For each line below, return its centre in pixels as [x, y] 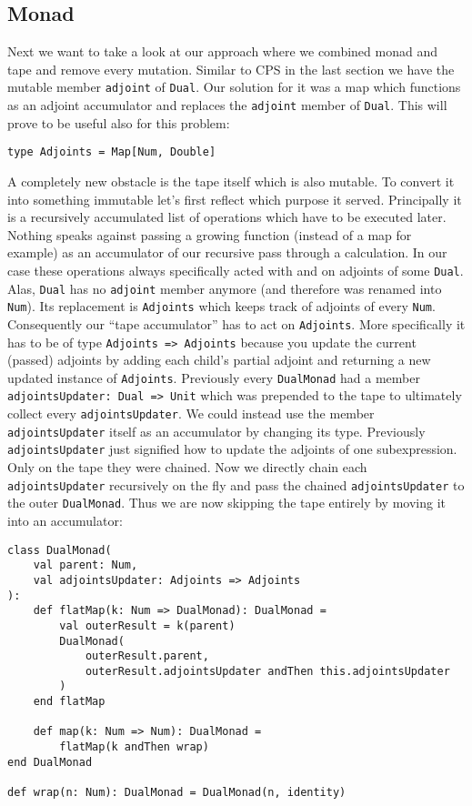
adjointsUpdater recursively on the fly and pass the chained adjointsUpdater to [236, 484]
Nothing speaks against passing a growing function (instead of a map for [210, 234]
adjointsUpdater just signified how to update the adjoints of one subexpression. [232, 449]
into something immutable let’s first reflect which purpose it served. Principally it [235, 199]
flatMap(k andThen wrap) [134, 747]
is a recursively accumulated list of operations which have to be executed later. [227, 217]
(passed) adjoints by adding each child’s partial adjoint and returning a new [219, 360]
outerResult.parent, [147, 656]
